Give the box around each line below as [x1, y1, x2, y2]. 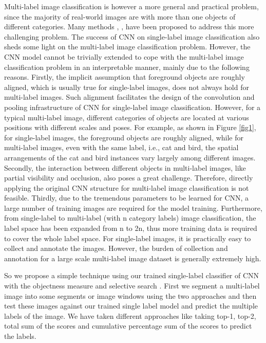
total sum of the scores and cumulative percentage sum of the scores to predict [4, 320, 252, 331]
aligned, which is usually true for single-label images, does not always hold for [4, 81, 249, 92]
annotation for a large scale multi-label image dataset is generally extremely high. [4, 252, 261, 263]
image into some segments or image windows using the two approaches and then [4, 290, 257, 301]
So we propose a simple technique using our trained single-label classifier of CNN [4, 270, 259, 281]
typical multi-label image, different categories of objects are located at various [4, 112, 249, 122]
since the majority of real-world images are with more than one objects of [4, 11, 236, 22]
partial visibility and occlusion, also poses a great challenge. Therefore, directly [4, 172, 253, 183]
